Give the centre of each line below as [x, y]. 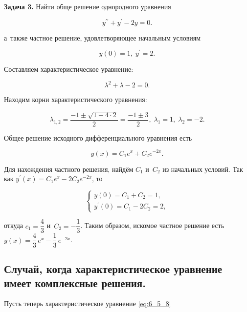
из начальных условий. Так [203, 169]
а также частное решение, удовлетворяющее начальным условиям [102, 37]
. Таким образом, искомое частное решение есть [152, 225]
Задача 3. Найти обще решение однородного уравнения [88, 6]
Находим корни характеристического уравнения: [76, 99]
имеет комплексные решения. [75, 283]
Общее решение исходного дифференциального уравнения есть [98, 137]
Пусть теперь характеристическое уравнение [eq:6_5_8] [88, 303]
